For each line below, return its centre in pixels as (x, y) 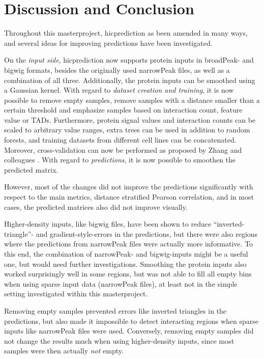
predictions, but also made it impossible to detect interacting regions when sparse (131, 321)
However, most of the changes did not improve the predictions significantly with (129, 187)
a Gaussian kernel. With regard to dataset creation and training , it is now (119, 90)
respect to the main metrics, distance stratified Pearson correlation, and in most (129, 197)
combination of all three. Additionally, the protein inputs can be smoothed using (130, 80)
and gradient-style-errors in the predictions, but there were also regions (147, 233)
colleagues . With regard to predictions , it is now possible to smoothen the (120, 160)
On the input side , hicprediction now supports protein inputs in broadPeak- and (129, 60)
